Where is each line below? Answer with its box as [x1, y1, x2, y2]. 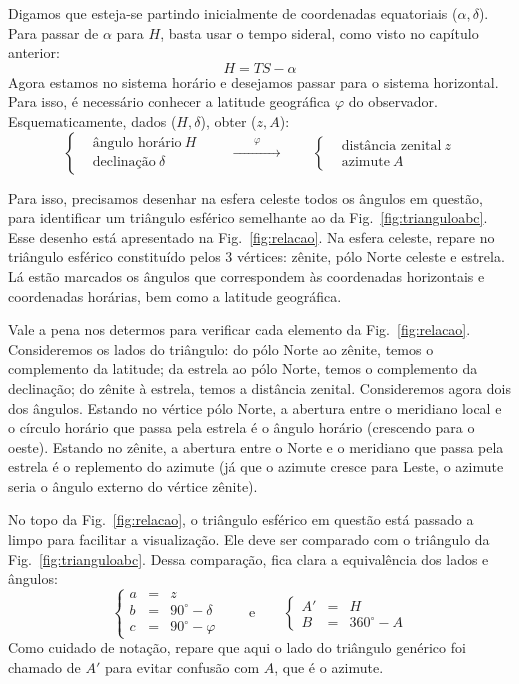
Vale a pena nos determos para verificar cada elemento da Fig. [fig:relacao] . [8, 319, 471, 340]
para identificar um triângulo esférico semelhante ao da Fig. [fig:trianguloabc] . [8, 207, 488, 228]
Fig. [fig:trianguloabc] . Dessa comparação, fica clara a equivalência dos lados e [8, 548, 489, 569]
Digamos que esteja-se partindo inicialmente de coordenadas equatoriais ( [8, 3, 458, 23]
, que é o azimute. [274, 657, 384, 678]
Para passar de [8, 22, 99, 43]
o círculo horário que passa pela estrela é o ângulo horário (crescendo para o [8, 417, 475, 438]
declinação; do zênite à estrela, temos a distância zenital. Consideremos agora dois [8, 377, 511, 398]
